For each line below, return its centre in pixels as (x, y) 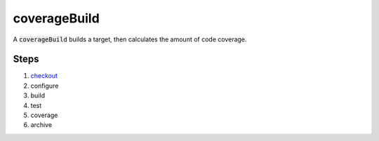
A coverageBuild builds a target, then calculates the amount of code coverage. (130, 39)
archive (41, 125)
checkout (44, 76)
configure (45, 86)
